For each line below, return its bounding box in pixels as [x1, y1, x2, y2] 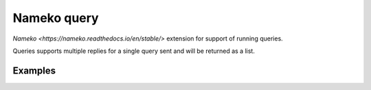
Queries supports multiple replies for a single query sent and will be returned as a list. [12, 47, 256, 55]
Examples [12, 65, 56, 76]
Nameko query [12, 10, 99, 25]
